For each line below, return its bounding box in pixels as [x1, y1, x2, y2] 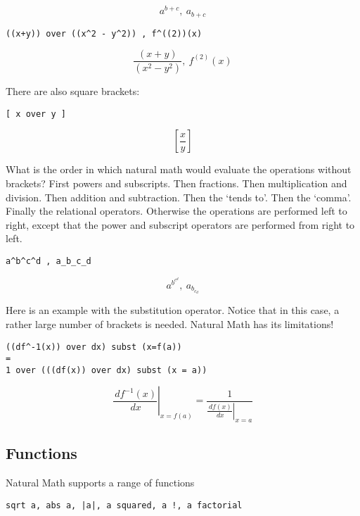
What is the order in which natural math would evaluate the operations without [6, 162, 352, 177]
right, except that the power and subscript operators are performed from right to [6, 217, 355, 232]
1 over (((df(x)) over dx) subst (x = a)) [6, 365, 207, 375]
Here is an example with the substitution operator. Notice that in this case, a [6, 303, 340, 317]
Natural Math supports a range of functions [6, 474, 195, 489]
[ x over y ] [6, 108, 66, 119]
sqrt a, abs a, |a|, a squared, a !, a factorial [6, 500, 243, 510]
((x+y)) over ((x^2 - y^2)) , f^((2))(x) [6, 28, 202, 39]
